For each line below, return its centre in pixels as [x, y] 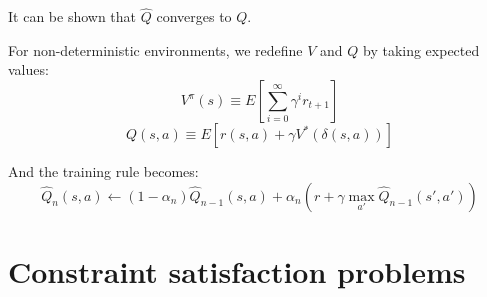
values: [28, 69]
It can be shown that [72, 16]
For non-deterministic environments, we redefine [155, 49]
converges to [194, 16]
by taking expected [421, 49]
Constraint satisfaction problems [237, 270]
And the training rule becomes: [103, 171]
